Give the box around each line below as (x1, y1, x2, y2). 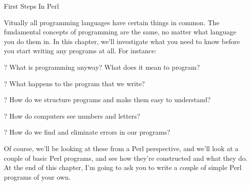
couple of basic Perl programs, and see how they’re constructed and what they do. (4, 153, 248, 163)
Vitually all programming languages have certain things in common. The (4, 17, 220, 27)
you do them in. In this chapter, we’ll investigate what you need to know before (4, 36, 240, 46)
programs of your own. (4, 171, 71, 182)
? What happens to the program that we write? (4, 78, 145, 88)
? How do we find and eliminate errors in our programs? (4, 127, 170, 137)
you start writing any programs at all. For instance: (4, 46, 157, 56)
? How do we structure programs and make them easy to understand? (4, 94, 211, 105)
